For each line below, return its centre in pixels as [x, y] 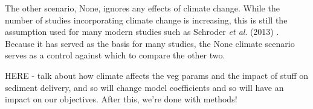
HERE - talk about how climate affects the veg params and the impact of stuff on [157, 75]
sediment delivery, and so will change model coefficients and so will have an [144, 87]
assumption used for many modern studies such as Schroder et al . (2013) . [142, 32]
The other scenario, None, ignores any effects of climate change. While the [142, 8]
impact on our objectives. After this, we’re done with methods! [121, 99]
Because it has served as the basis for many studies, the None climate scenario [150, 43]
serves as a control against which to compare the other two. [115, 55]
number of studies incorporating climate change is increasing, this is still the [146, 20]
